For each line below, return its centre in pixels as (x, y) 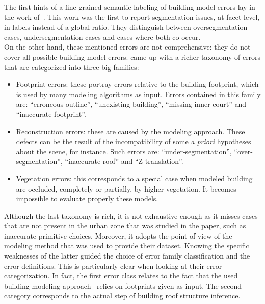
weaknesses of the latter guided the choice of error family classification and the (127, 256)
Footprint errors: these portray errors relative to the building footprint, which (137, 84)
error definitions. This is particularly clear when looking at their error (113, 265)
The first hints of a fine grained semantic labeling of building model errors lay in (130, 7)
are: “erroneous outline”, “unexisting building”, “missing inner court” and (131, 104)
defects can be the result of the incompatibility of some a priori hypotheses (134, 141)
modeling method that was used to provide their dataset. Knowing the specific (127, 245)
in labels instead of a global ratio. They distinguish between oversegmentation (126, 27)
